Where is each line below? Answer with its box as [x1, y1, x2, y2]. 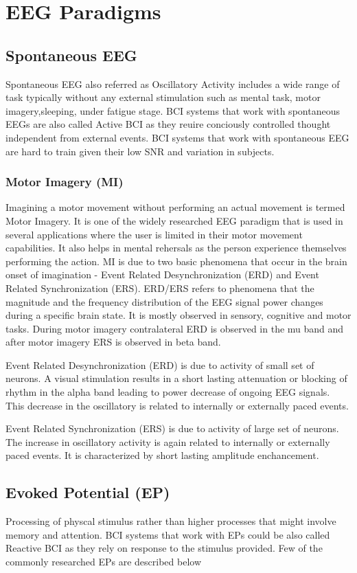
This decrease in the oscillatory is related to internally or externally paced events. [5, 398, 349, 412]
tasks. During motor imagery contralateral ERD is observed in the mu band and [5, 321, 344, 335]
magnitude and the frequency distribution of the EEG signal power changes [5, 294, 323, 308]
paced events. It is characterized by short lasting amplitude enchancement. [5, 448, 319, 462]
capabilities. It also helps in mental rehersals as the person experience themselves [5, 240, 347, 255]
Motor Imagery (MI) [5, 173, 124, 190]
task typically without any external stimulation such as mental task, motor [5, 90, 321, 104]
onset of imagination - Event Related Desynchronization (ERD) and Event [5, 267, 319, 282]
